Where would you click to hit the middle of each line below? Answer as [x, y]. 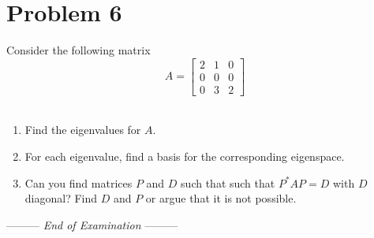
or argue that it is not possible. [221, 198]
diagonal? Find [61, 198]
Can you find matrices [79, 182]
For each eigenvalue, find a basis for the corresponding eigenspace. [185, 156]
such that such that [228, 182]
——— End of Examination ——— [92, 224]
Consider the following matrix [79, 50]
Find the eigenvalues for [83, 130]
